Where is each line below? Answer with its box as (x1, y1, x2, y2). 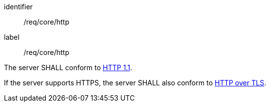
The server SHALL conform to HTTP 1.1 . (4, 63, 133, 72)
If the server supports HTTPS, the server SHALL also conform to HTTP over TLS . (4, 79, 267, 87)
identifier (4, 2, 33, 11)
